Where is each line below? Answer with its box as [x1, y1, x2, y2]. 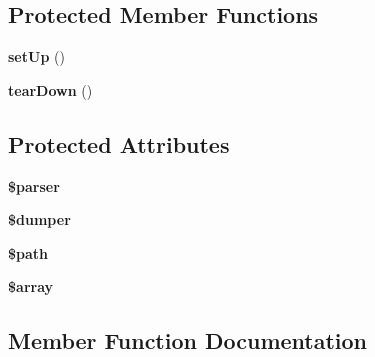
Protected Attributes [8, 128, 230, 159]
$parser [8, 175, 60, 196]
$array [8, 276, 54, 297]
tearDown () [8, 79, 93, 100]
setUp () [8, 46, 65, 67]
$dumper [8, 209, 71, 230]
